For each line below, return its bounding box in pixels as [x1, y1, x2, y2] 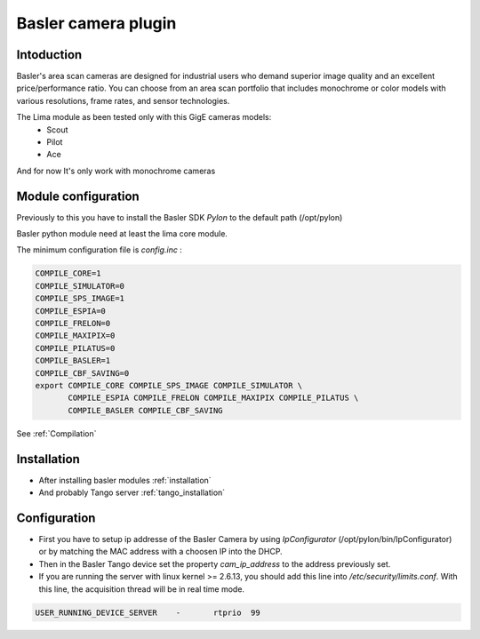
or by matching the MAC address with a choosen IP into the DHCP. [38, 547, 284, 557]
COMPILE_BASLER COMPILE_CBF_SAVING [68, 405, 223, 415]
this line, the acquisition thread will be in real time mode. [38, 583, 244, 595]
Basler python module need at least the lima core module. [16, 228, 228, 239]
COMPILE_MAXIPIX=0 [35, 331, 116, 341]
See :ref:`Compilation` [16, 427, 97, 439]
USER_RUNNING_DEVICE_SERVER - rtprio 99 [35, 607, 261, 618]
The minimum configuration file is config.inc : [16, 244, 182, 255]
